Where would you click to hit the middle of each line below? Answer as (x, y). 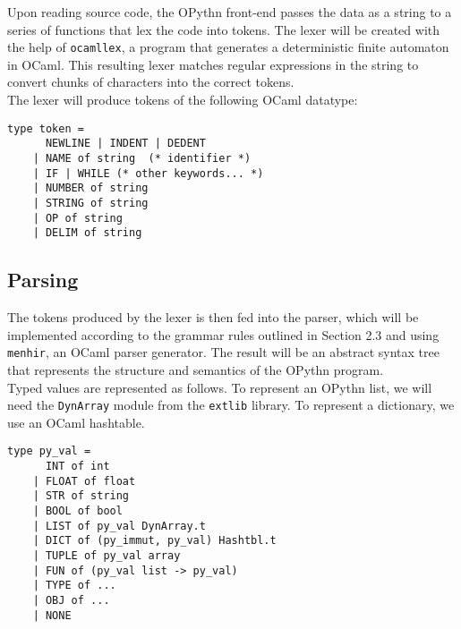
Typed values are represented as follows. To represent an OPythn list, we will (220, 387)
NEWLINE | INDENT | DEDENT (125, 144)
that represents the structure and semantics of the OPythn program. (196, 369)
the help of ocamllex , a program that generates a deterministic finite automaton (228, 47)
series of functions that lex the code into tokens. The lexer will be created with (223, 29)
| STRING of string (90, 203)
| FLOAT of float (84, 481)
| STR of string (81, 496)
